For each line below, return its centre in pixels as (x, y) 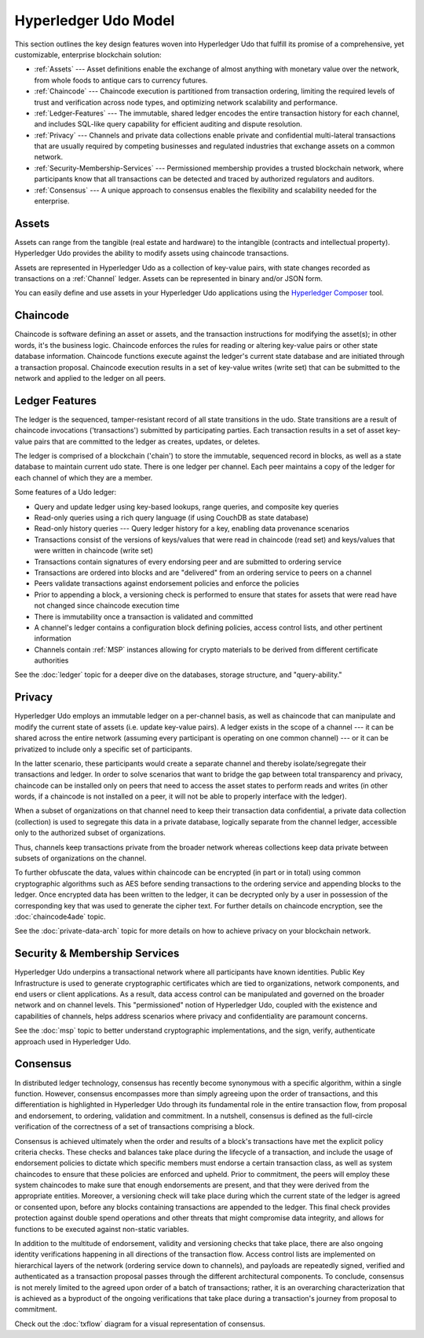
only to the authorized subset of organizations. (90, 833)
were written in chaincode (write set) (93, 550)
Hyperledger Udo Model (95, 20)
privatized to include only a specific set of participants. (103, 749)
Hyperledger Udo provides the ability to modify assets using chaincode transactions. (152, 253)
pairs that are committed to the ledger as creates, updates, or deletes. (147, 441)
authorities (51, 660)
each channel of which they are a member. (84, 477)
